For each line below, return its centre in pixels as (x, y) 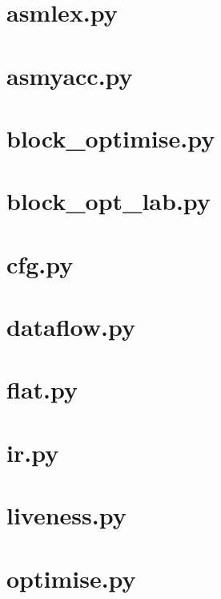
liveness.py (66, 515)
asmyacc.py (70, 75)
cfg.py (40, 263)
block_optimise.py (111, 138)
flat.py (42, 389)
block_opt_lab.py (108, 201)
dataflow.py (71, 327)
